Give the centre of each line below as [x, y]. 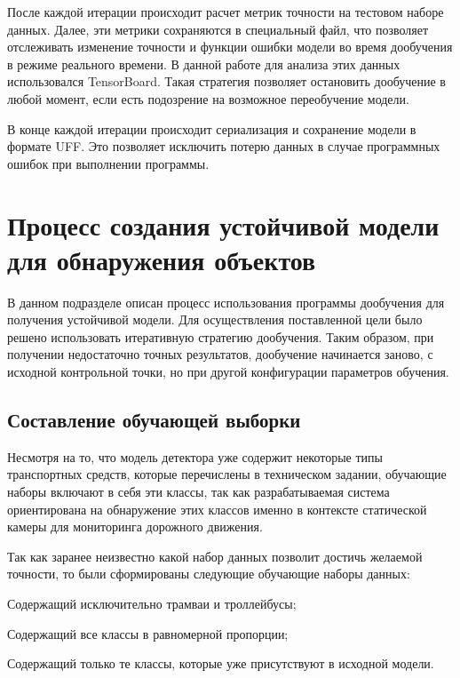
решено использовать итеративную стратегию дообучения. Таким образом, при [221, 336]
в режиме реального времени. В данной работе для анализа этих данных [204, 64]
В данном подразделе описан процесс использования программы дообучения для [226, 302]
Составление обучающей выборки [154, 420]
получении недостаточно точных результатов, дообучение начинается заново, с [220, 354]
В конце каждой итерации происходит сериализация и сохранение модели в [212, 128]
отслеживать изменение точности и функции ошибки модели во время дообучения [230, 47]
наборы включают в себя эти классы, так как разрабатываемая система [198, 492]
